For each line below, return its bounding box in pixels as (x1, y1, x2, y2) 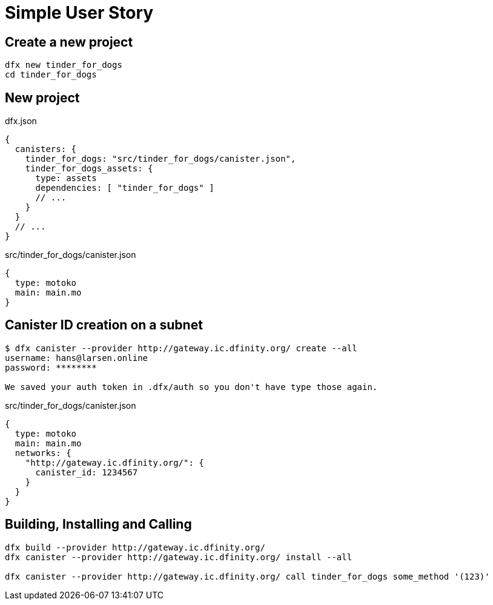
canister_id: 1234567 (35, 467, 138, 477)
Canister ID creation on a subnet (5, 317, 203, 333)
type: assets (35, 173, 97, 183)
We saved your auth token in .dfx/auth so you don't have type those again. (5, 382, 378, 392)
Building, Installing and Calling (5, 517, 192, 532)
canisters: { (15, 144, 77, 154)
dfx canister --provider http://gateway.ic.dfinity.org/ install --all (5, 552, 352, 562)
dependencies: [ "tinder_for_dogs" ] (35, 183, 214, 193)
